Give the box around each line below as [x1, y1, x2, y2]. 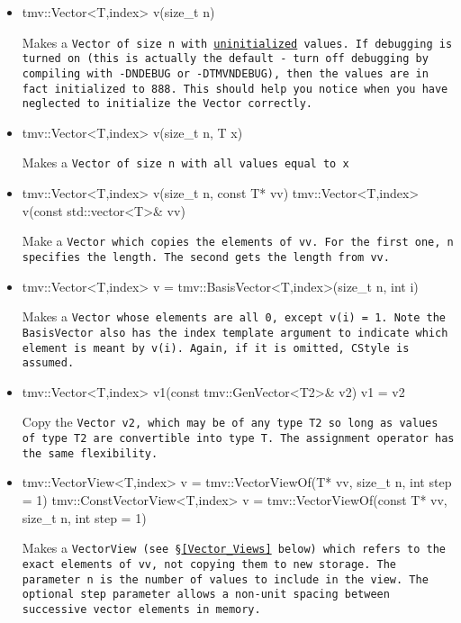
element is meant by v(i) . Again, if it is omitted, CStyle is [22, 341, 410, 355]
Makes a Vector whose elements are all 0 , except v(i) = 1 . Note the [22, 307, 446, 326]
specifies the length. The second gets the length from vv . [22, 250, 390, 264]
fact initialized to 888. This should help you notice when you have [22, 82, 448, 95]
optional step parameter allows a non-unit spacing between [22, 588, 390, 601]
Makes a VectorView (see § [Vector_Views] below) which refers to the [22, 538, 446, 557]
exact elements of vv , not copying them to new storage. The [22, 557, 397, 571]
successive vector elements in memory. [22, 602, 261, 616]
